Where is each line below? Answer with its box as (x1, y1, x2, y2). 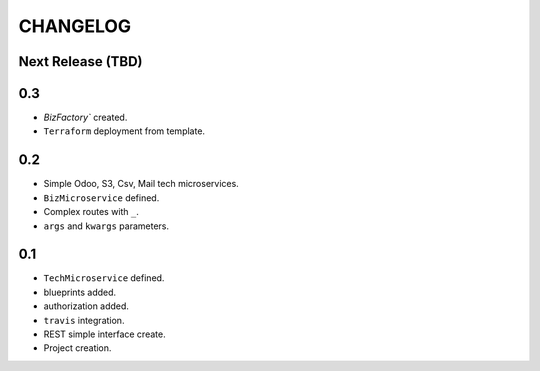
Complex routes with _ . (43, 206, 140, 218)
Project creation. (43, 342, 112, 354)
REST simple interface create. (43, 328, 166, 340)
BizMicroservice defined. (43, 191, 160, 204)
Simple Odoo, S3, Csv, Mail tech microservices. (43, 178, 239, 190)
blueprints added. (43, 286, 117, 298)
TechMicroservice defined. (43, 272, 165, 284)
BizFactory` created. (43, 111, 128, 124)
